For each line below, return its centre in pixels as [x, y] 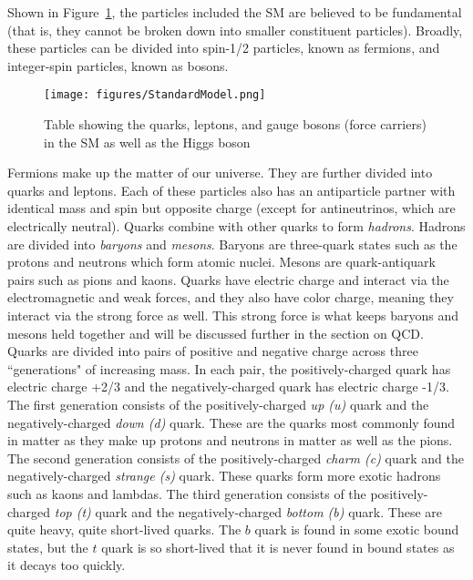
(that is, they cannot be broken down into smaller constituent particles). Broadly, [235, 30]
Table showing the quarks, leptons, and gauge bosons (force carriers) [235, 124]
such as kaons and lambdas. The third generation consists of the [187, 493]
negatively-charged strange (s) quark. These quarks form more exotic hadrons [224, 476]
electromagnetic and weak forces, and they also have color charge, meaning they [231, 297]
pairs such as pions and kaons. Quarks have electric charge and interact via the [228, 279]
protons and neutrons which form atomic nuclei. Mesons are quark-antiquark [221, 262]
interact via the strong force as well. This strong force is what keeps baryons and [233, 315]
